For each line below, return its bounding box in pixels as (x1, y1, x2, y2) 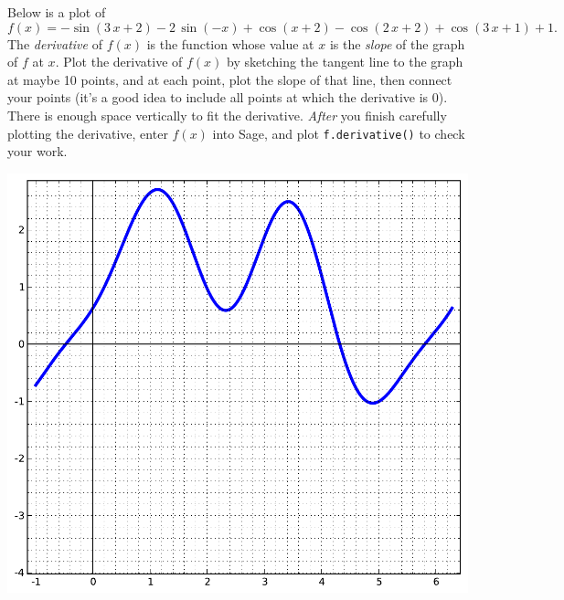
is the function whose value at (146, 34, 314, 53)
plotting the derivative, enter (7, 123, 168, 142)
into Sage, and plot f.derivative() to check (212, 123, 465, 142)
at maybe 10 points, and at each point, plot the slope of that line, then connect (7, 69, 452, 89)
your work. (7, 142, 68, 161)
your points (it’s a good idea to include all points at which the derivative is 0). (7, 88, 448, 107)
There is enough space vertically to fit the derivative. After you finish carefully (7, 105, 447, 124)
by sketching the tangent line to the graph (227, 52, 463, 71)
